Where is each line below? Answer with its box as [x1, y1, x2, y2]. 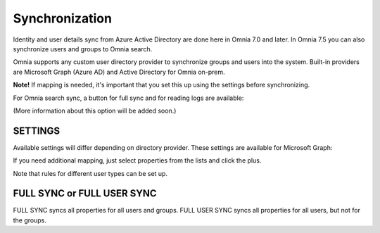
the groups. [13, 215, 47, 225]
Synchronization [13, 11, 113, 26]
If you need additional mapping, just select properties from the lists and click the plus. [13, 156, 262, 165]
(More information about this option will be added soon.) [13, 106, 177, 115]
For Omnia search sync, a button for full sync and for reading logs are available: [13, 94, 244, 102]
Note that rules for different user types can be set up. [13, 169, 168, 177]
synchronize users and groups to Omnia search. [13, 44, 153, 53]
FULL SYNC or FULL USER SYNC [13, 187, 158, 200]
